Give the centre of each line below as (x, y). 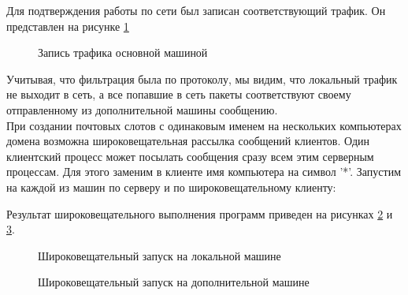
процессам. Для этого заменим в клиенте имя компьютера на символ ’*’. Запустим (204, 172)
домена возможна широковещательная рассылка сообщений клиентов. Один (188, 141)
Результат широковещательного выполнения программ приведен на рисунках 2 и (200, 213)
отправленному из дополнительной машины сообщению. (142, 109)
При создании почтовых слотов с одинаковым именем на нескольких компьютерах (204, 125)
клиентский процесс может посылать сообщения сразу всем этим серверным (190, 156)
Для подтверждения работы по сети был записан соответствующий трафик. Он (196, 10)
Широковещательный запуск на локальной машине (159, 255)
